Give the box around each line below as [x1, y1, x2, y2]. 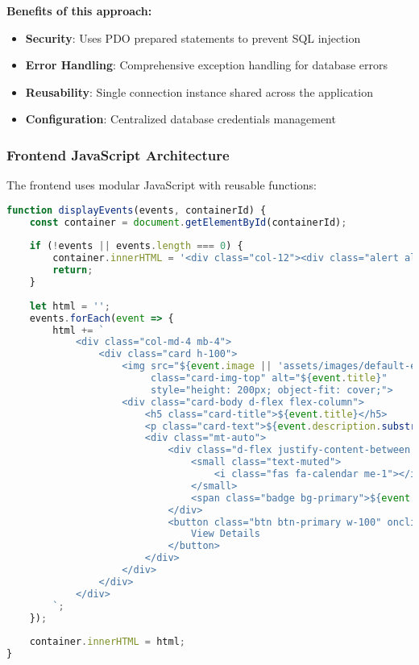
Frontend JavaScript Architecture [6, 144, 230, 164]
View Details [191, 528, 260, 540]
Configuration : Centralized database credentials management [25, 110, 336, 127]
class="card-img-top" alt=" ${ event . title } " [150, 372, 388, 384]
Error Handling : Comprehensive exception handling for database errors [25, 56, 388, 73]
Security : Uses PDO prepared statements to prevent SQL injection [25, 29, 361, 46]
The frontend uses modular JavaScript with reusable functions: [6, 177, 317, 193]
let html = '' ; [29, 300, 110, 312]
